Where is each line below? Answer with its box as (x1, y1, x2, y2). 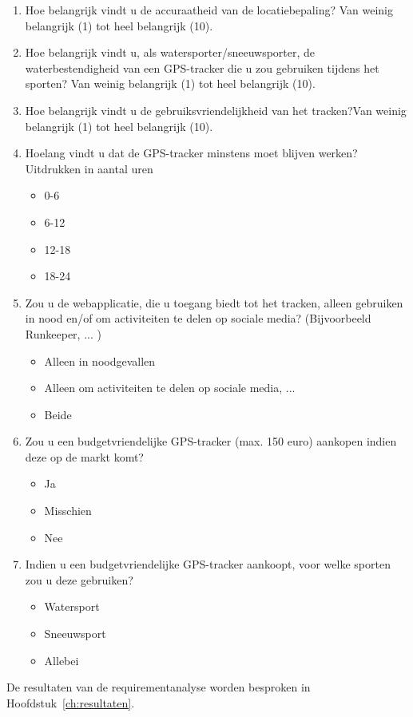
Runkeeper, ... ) (25, 325, 101, 342)
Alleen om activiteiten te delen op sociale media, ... (44, 379, 296, 396)
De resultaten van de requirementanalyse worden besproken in (6, 679, 311, 695)
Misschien (44, 502, 92, 519)
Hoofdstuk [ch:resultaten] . (6, 694, 135, 711)
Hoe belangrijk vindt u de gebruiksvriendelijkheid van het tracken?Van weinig (25, 101, 407, 118)
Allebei (44, 652, 79, 668)
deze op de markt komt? (25, 448, 144, 465)
